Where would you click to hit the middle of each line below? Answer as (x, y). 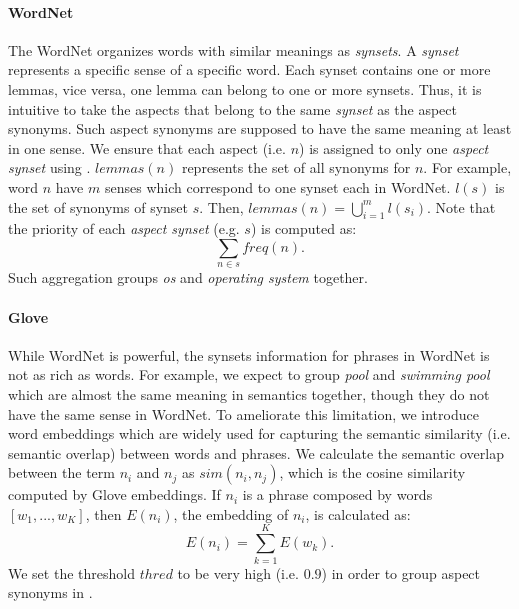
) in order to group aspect (401, 572)
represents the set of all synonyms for (296, 167)
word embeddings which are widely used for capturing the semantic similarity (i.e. (259, 433)
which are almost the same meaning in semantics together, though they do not (249, 393)
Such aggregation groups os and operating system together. (188, 277)
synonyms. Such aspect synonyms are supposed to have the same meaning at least (260, 128)
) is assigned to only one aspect (394, 147)
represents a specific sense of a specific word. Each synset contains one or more (249, 69)
